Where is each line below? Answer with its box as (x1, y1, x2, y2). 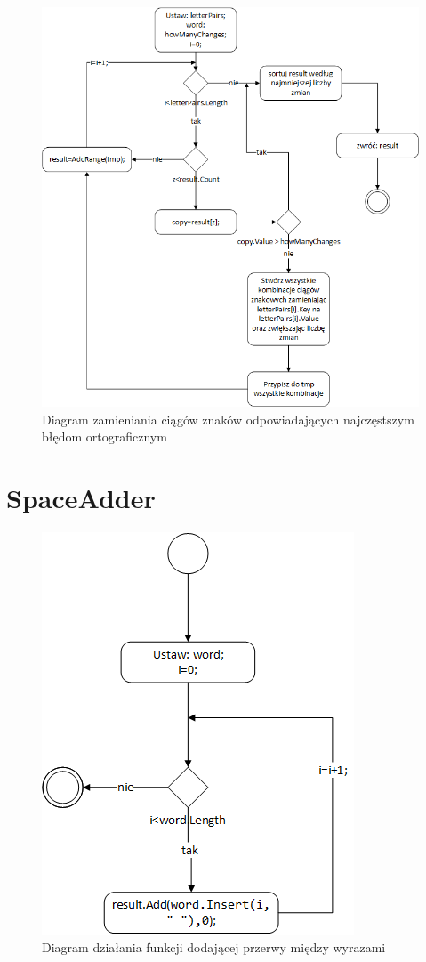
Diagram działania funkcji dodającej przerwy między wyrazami (42, 938, 386, 957)
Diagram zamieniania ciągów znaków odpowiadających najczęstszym (42, 409, 414, 428)
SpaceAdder (6, 479, 156, 515)
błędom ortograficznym (42, 427, 167, 446)
